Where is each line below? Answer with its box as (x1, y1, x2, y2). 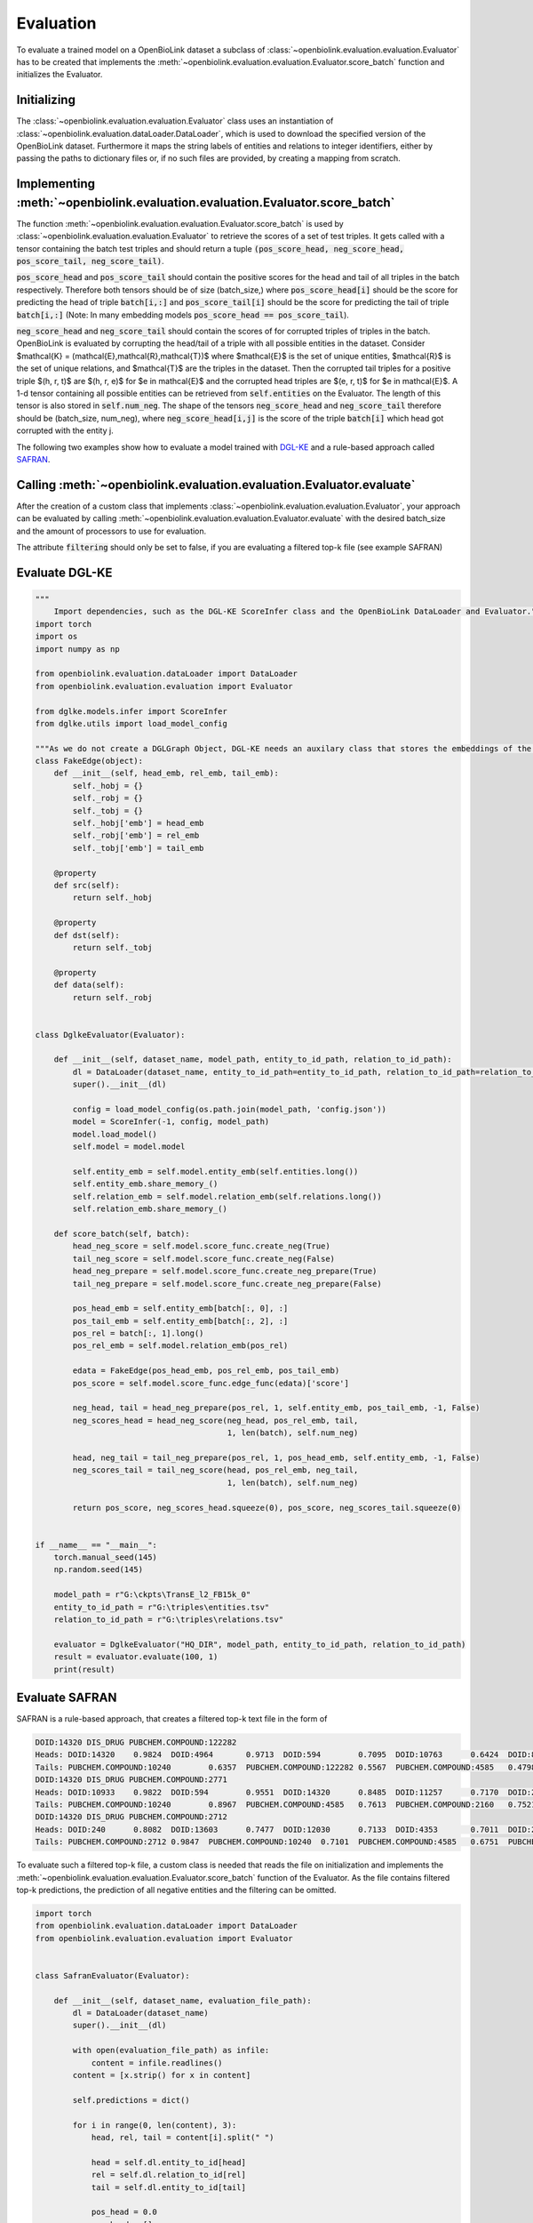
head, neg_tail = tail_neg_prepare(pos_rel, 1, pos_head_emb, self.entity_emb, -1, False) (72, 1452, 481, 1463)
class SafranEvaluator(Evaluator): (35, 1970, 190, 1980)
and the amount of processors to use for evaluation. (16, 526, 207, 536)
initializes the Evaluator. (16, 69, 103, 80)
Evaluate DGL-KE (16, 565, 113, 580)
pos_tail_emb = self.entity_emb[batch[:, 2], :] (72, 1316, 289, 1326)
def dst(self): (53, 930, 120, 940)
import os (35, 631, 78, 642)
